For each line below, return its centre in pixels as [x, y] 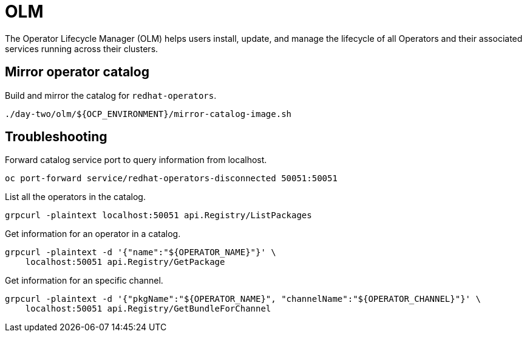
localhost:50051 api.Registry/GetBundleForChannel [148, 309]
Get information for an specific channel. [84, 281]
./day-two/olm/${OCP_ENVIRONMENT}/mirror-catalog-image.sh [148, 114]
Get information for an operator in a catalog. [93, 234]
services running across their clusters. [82, 48]
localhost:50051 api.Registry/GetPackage [125, 262]
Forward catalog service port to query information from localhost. [136, 160]
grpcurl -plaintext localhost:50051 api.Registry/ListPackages [158, 215]
